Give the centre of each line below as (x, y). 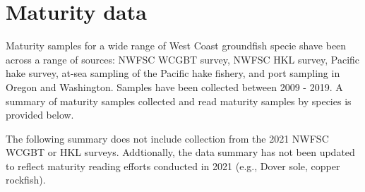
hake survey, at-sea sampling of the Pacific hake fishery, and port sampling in (173, 73)
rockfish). (26, 180)
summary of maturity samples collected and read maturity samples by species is (179, 101)
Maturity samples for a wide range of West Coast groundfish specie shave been (176, 46)
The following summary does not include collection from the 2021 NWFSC (167, 138)
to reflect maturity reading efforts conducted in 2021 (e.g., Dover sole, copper (173, 166)
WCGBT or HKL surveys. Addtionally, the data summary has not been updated (180, 152)
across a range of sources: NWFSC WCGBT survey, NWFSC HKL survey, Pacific (183, 59)
